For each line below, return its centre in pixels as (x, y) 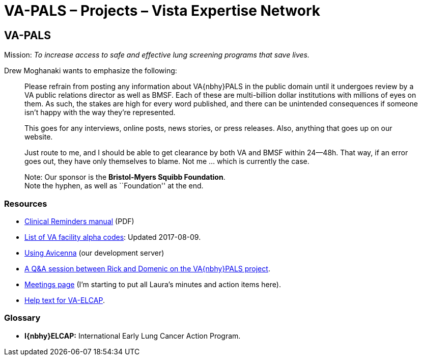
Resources (26, 203)
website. (39, 137)
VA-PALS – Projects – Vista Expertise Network (162, 11)
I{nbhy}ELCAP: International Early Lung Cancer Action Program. (133, 336)
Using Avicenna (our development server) (94, 253)
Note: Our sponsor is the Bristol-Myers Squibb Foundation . (125, 177)
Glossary (22, 318)
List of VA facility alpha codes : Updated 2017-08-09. (113, 237)
